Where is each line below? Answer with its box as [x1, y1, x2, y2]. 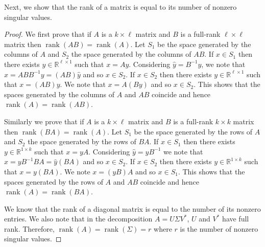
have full [222, 213, 249, 224]
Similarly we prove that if [4, 116, 84, 126]
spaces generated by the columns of [4, 88, 115, 99]
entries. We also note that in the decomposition [4, 213, 153, 224]
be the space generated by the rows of [134, 126, 253, 137]
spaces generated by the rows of [4, 176, 103, 187]
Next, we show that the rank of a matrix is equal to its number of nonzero [4, 2, 237, 12]
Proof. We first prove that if [4, 29, 91, 39]
